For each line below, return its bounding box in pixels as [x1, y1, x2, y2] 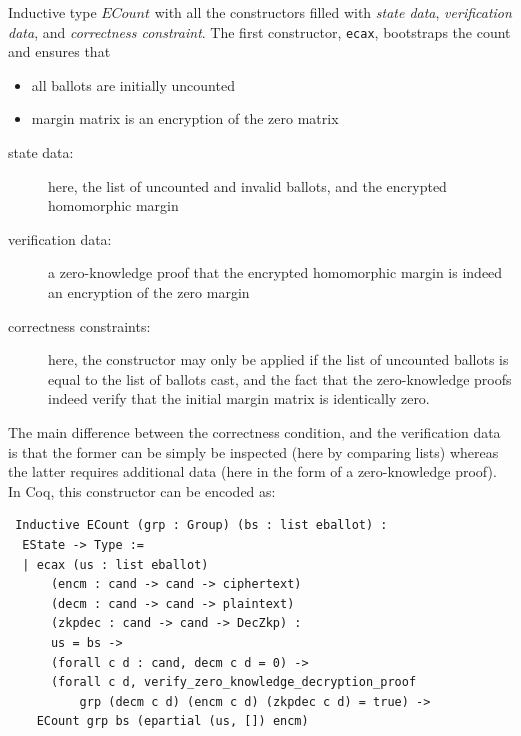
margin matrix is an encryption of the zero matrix [31, 108, 339, 129]
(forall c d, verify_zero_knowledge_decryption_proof [50, 675, 417, 690]
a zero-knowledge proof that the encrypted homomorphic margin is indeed [48, 262, 503, 283]
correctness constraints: [8, 315, 151, 336]
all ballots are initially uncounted [31, 74, 235, 95]
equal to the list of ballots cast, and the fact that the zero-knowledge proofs [48, 368, 512, 389]
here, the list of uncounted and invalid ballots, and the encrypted [48, 175, 447, 196]
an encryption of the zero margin [48, 282, 250, 302]
